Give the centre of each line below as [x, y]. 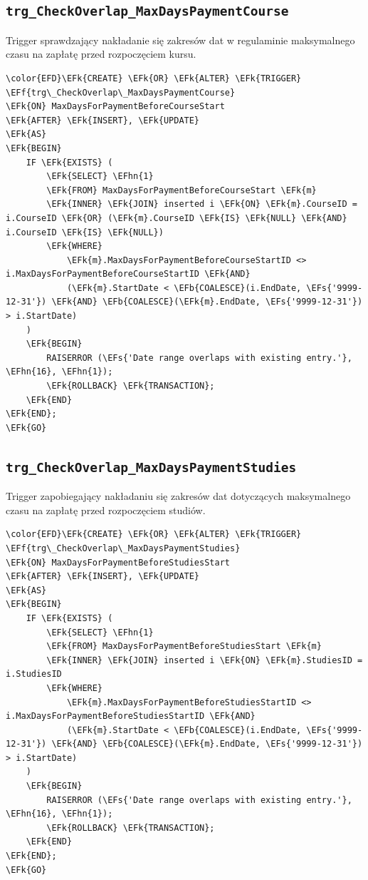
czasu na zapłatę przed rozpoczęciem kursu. [101, 54]
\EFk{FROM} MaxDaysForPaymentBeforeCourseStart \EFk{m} [182, 190]
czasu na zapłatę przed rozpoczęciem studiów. [106, 510]
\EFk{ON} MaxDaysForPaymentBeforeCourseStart [115, 107]
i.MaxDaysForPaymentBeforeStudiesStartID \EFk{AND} [131, 716]
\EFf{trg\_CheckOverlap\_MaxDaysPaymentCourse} [121, 92]
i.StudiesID [34, 674]
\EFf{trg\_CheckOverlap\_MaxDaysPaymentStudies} [123, 548]
